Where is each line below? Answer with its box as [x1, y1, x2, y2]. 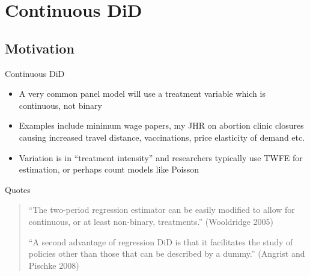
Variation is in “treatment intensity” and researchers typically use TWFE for [19, 151, 303, 164]
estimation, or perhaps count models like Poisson [19, 163, 199, 176]
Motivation [5, 38, 74, 57]
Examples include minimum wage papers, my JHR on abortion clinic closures [19, 119, 304, 132]
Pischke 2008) [28, 259, 79, 271]
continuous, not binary [19, 99, 103, 111]
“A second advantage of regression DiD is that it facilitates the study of [28, 235, 293, 248]
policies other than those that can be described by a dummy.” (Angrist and [28, 247, 305, 260]
